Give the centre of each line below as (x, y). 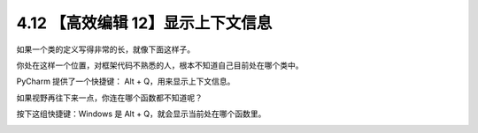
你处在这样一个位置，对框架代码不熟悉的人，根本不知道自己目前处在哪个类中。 (160, 65)
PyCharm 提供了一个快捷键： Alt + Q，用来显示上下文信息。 (126, 81)
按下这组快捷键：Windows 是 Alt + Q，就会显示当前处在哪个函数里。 (141, 114)
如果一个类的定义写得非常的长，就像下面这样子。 (105, 49)
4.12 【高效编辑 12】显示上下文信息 (144, 23)
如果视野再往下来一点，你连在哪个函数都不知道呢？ (109, 98)
